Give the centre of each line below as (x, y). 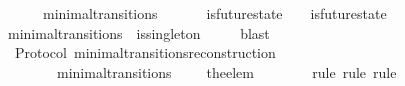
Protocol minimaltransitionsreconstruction (145, 52)
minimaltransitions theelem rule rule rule (226, 71)
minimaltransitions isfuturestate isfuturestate (214, 13)
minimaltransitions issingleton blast (138, 32)
